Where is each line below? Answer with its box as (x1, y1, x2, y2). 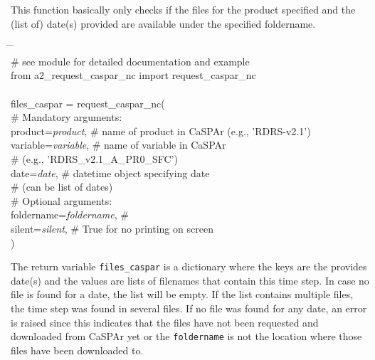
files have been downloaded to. (11, 342, 144, 357)
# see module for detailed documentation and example (11, 53, 250, 68)
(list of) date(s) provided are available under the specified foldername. (11, 16, 316, 31)
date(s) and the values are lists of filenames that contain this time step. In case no (11, 272, 369, 287)
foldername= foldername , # (11, 207, 129, 222)
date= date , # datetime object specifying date (11, 165, 210, 180)
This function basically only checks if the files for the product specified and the (11, 2, 356, 16)
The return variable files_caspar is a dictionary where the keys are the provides (11, 259, 367, 274)
